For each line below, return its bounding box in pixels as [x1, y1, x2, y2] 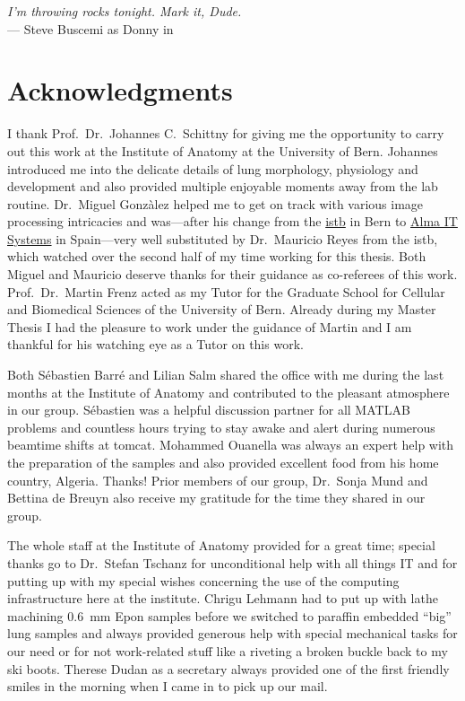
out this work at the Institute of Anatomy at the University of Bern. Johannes [7, 141, 438, 160]
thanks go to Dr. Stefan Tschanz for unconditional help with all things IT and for [7, 553, 458, 572]
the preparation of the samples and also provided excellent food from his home [7, 453, 439, 471]
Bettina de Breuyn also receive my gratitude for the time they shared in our [7, 488, 426, 507]
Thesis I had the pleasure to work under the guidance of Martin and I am [7, 317, 412, 336]
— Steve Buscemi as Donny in [7, 19, 174, 38]
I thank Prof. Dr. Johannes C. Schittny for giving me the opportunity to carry [7, 124, 444, 143]
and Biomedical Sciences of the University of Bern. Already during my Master [7, 300, 436, 319]
